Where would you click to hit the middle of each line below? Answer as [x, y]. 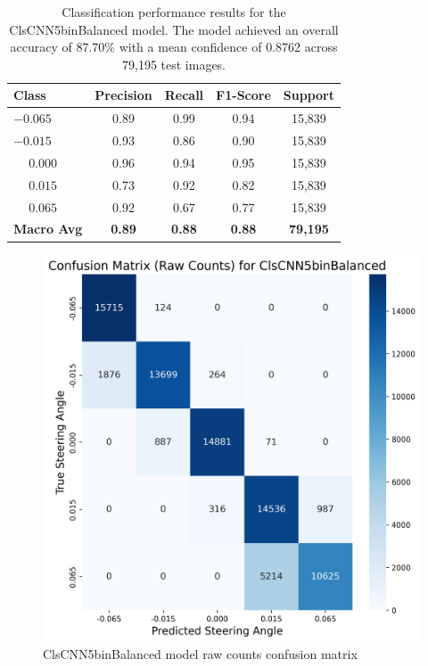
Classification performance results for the [174, 12]
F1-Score [243, 95]
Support [309, 95]
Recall [184, 95]
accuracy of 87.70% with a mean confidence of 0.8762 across [174, 47]
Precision [123, 95]
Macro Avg [48, 229]
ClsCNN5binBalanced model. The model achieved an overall [174, 29]
